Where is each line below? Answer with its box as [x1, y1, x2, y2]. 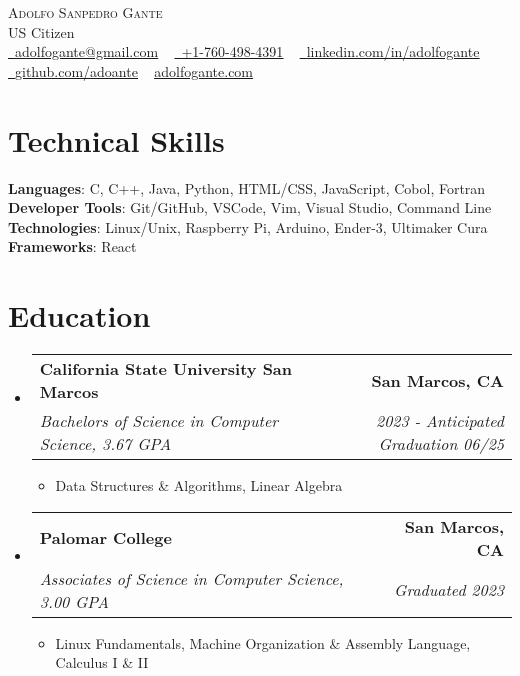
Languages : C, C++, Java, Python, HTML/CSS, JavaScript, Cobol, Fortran [8, 177, 486, 198]
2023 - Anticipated [375, 409, 504, 432]
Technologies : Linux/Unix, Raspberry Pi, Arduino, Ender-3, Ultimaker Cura [8, 216, 488, 237]
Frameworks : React [8, 236, 137, 257]
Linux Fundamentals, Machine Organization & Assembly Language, [55, 632, 471, 653]
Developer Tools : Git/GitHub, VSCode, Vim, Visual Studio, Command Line [8, 197, 492, 218]
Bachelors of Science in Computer [39, 409, 279, 432]
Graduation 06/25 [378, 432, 504, 455]
